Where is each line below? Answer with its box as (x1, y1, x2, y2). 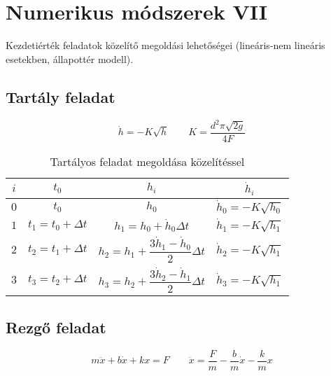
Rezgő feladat (6, 316, 106, 337)
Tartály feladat (6, 85, 115, 107)
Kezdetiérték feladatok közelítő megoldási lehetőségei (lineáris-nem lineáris (6, 38, 325, 53)
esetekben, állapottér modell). (6, 51, 134, 66)
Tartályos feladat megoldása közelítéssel (50, 153, 245, 170)
